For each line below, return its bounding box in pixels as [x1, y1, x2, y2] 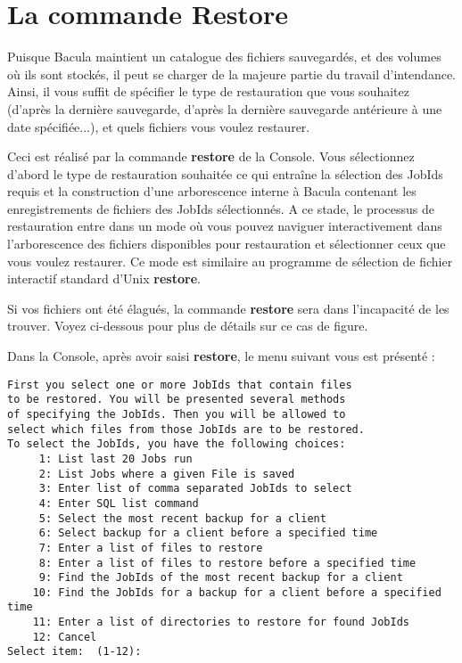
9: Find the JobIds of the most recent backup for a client [38, 571, 403, 585]
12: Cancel [32, 630, 97, 643]
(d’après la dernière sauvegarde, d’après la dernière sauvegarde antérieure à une [7, 99, 442, 118]
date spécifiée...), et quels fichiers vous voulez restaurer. [7, 117, 310, 135]
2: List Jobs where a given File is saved [38, 467, 295, 480]
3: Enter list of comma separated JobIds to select [38, 482, 352, 495]
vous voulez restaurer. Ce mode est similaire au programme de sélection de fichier [7, 251, 453, 270]
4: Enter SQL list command [38, 496, 199, 510]
